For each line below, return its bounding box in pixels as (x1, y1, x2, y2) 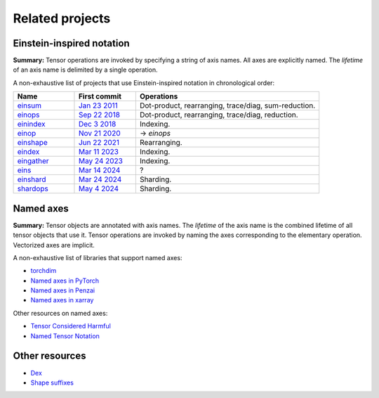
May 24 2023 (78, 156, 123, 166)
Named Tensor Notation (30, 331, 100, 340)
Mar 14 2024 (78, 165, 121, 175)
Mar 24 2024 (78, 174, 122, 184)
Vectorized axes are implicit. (13, 240, 95, 249)
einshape (17, 138, 48, 148)
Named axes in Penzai (30, 286, 95, 295)
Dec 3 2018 (78, 120, 117, 129)
